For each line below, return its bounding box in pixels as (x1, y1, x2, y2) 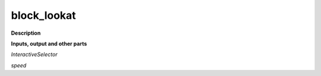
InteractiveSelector (11, 51, 58, 58)
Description (11, 29, 41, 37)
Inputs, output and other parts (11, 40, 87, 47)
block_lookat (11, 9, 77, 22)
